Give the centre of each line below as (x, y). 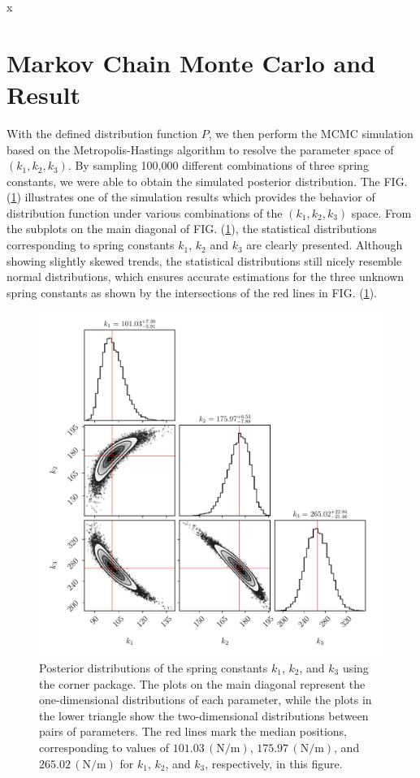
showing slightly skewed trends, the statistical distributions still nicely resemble (204, 260)
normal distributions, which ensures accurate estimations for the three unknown (206, 277)
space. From (381, 212)
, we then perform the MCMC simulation (311, 133)
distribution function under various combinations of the (145, 212)
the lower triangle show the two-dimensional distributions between (204, 715)
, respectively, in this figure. (274, 763)
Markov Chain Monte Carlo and (191, 62)
